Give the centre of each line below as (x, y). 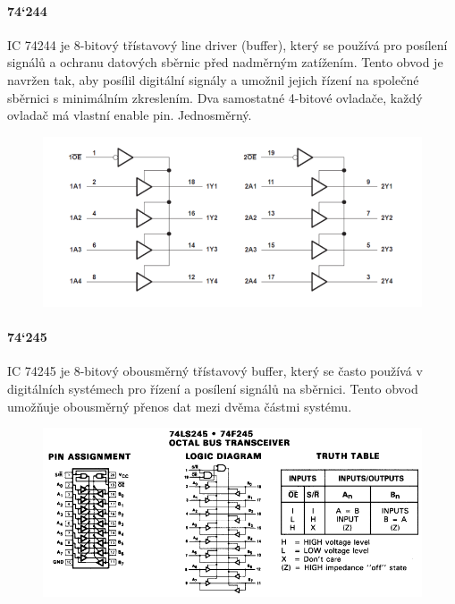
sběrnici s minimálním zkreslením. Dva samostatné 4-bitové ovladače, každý (215, 97)
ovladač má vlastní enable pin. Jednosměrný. (130, 115)
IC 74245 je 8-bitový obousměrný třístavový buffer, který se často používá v (215, 371)
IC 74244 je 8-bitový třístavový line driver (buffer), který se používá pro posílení (227, 44)
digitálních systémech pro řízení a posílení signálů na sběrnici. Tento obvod (213, 389)
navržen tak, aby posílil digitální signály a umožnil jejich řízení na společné (213, 79)
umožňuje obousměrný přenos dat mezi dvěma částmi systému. (180, 406)
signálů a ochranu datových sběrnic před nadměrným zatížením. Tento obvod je (225, 62)
